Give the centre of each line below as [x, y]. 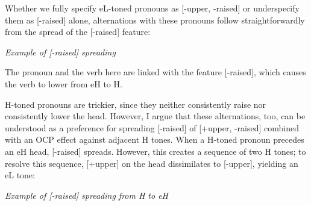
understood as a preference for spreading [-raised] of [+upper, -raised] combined [152, 127]
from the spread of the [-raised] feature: [78, 32]
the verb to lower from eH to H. [64, 83]
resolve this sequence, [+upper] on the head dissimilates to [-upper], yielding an [152, 163]
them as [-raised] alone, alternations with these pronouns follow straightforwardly [155, 20]
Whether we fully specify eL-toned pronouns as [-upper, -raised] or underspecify [152, 8]
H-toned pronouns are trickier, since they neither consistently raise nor [136, 104]
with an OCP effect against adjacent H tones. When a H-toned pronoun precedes [155, 139]
